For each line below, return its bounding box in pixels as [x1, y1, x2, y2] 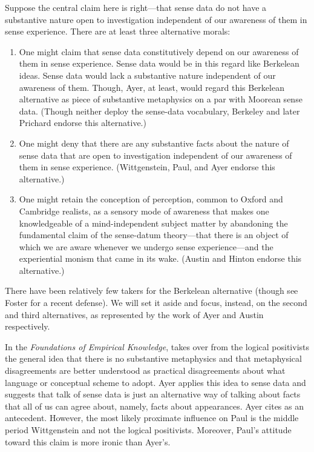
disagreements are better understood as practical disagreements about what [5, 364, 286, 377]
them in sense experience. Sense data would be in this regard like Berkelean [19, 57, 299, 70]
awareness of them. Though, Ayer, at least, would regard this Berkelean [19, 81, 284, 93]
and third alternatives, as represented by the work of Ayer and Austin [5, 308, 264, 321]
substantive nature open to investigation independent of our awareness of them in [5, 13, 307, 25]
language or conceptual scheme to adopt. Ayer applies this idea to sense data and [5, 376, 306, 388]
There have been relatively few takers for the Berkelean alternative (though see [5, 284, 298, 297]
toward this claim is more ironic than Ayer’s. [5, 435, 171, 448]
